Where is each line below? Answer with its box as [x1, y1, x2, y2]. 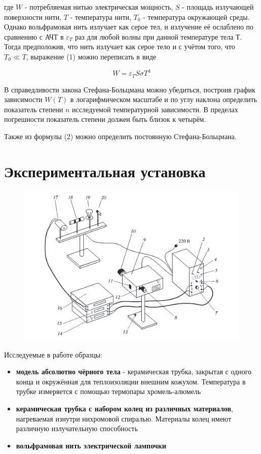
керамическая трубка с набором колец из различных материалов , [16, 403, 233, 413]
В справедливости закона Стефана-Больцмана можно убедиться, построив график [4, 84, 255, 94]
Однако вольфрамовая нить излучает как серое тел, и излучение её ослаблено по [4, 21, 254, 32]
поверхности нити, [4, 11, 62, 22]
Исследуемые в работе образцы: [4, 349, 102, 360]
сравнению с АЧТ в [4, 31, 64, 42]
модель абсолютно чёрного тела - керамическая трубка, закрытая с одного [16, 366, 252, 377]
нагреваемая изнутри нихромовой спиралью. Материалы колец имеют [16, 413, 232, 424]
